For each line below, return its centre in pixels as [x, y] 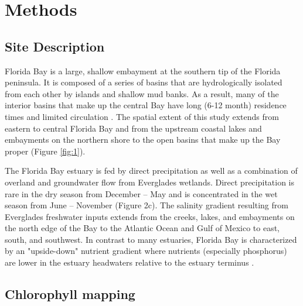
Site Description [55, 46]
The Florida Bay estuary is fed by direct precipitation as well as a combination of [151, 171]
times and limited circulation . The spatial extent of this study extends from [142, 116]
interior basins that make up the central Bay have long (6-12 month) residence [146, 105]
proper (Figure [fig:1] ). [45, 151]
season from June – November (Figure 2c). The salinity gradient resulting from [147, 205]
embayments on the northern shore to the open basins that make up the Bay [143, 140]
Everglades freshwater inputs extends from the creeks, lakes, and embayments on [150, 216]
